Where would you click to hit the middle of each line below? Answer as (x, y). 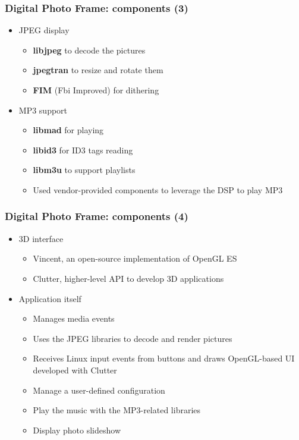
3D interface (41, 238)
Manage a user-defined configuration (99, 390)
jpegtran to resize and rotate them (98, 70)
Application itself (50, 298)
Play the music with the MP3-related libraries (117, 410)
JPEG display (44, 30)
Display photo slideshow (77, 430)
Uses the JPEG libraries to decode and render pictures (133, 338)
